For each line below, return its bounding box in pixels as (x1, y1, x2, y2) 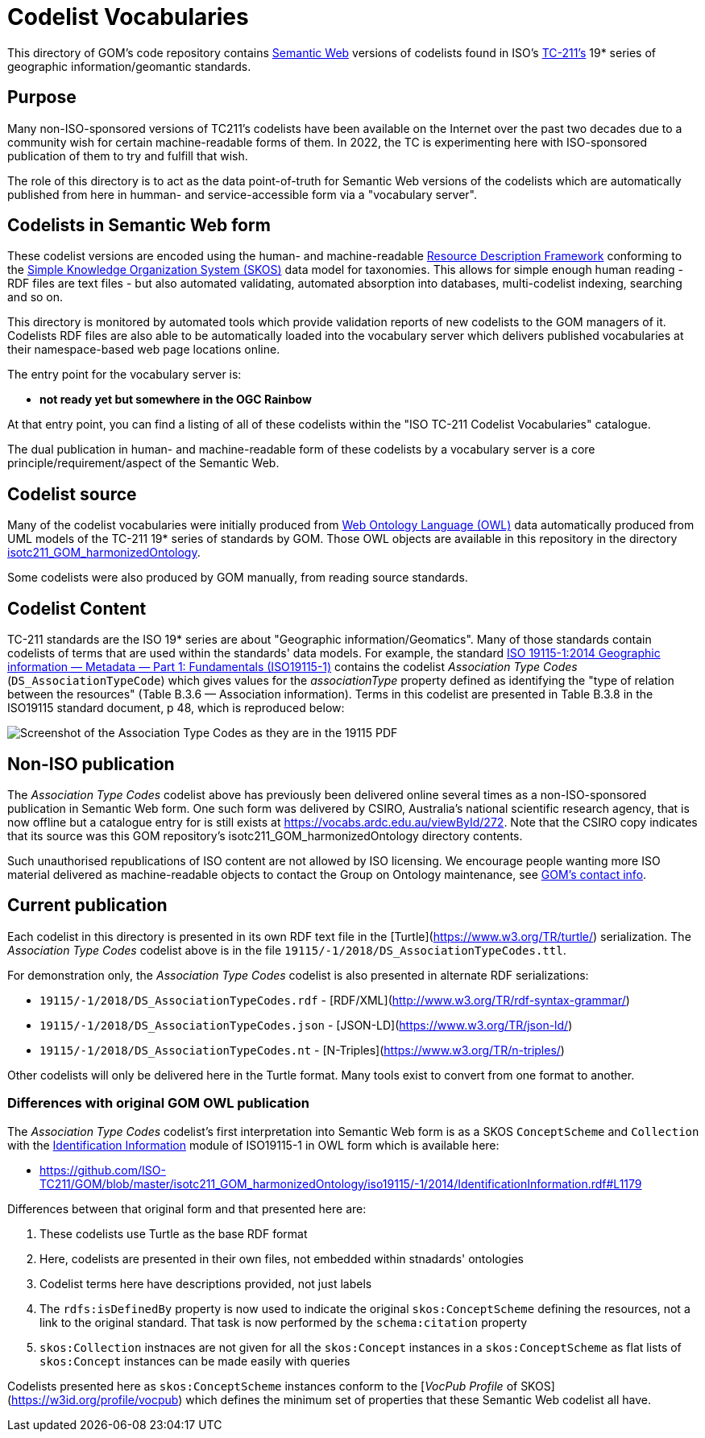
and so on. (7, 290, 64, 305)
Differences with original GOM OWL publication (7, 1095, 309, 1112)
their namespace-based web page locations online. (7, 342, 280, 357)
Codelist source (7, 483, 137, 504)
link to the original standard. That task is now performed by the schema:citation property (39, 1315, 528, 1329)
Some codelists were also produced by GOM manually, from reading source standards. (7, 570, 468, 585)
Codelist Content (7, 598, 147, 619)
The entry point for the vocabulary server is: (7, 367, 242, 382)
